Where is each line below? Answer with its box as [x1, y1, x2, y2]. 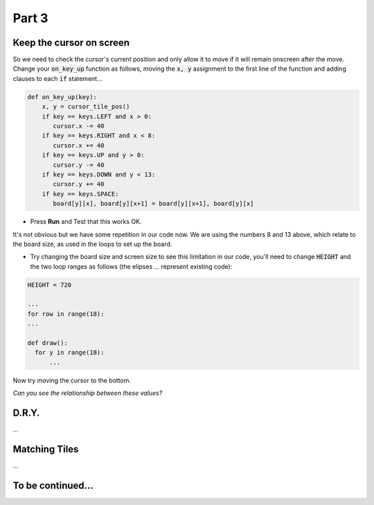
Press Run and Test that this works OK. [30, 218, 142, 226]
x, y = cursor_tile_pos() [42, 103, 130, 111]
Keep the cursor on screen [12, 37, 130, 48]
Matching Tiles [12, 443, 79, 455]
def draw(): [27, 339, 69, 346]
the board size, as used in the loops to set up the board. [12, 240, 172, 248]
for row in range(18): [27, 310, 105, 318]
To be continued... [12, 479, 93, 491]
